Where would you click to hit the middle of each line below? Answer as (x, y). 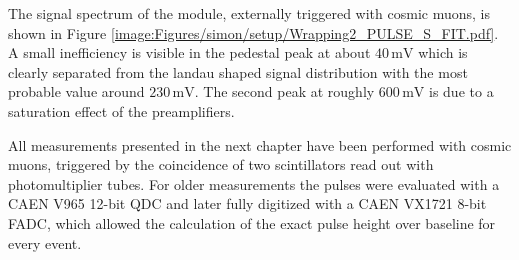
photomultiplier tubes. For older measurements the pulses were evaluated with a (254, 183)
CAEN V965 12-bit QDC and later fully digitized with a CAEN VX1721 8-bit (247, 203)
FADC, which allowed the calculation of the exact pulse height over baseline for (252, 222)
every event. (45, 242)
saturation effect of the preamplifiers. (121, 110)
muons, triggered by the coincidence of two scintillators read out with (221, 164)
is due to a (461, 91)
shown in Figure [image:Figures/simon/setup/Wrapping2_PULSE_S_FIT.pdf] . (253, 32)
